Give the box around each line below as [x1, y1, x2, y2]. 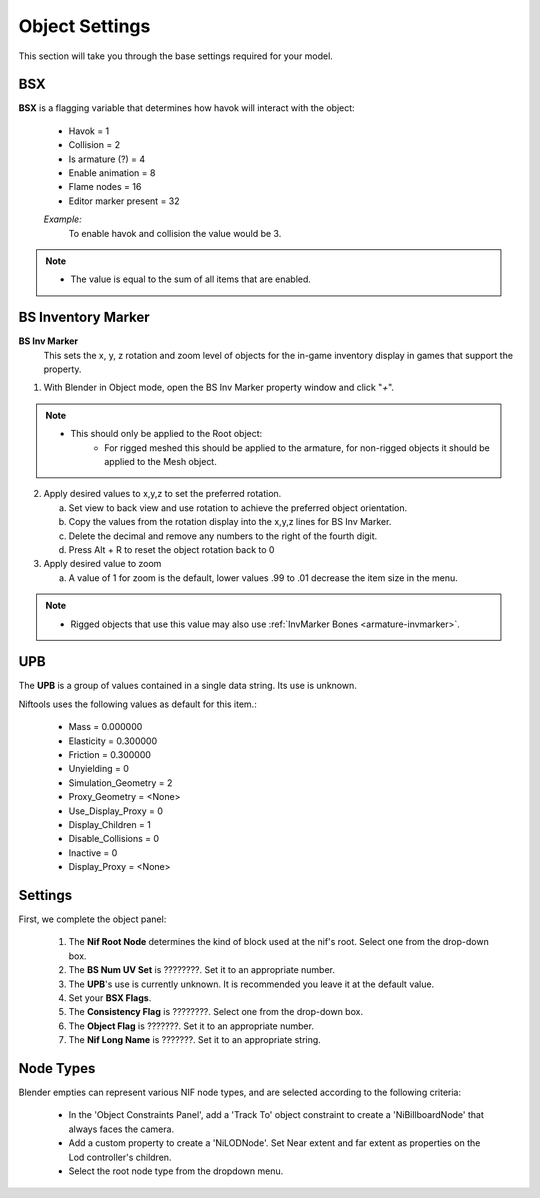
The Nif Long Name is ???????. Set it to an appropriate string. [68, 1034, 322, 1046]
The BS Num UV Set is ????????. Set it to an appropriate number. [68, 964, 335, 976]
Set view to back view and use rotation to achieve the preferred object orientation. [68, 501, 408, 514]
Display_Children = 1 [68, 818, 152, 830]
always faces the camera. [68, 1123, 175, 1135]
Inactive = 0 [68, 846, 118, 859]
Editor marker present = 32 [68, 195, 180, 207]
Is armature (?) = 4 [68, 153, 146, 165]
